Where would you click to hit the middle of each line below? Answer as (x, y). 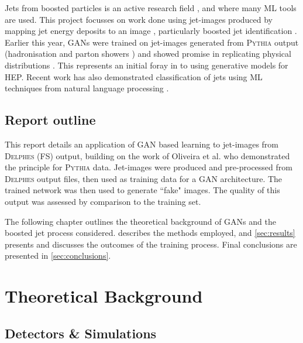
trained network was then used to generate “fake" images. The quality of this (142, 190)
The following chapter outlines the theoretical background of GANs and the (140, 221)
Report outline (50, 120)
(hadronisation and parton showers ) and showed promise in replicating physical (148, 54)
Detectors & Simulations (81, 333)
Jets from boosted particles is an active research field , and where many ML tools (151, 8)
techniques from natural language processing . (87, 88)
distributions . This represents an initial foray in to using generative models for (147, 65)
